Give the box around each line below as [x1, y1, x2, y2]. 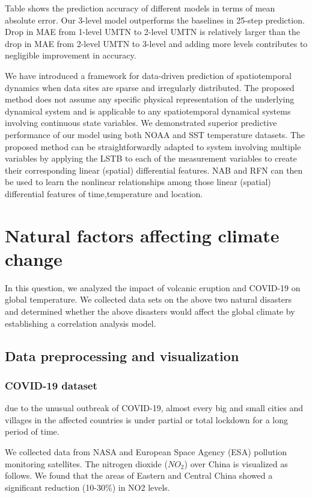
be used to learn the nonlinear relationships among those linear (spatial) [5, 175, 271, 188]
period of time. [5, 425, 60, 438]
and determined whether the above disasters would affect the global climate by [5, 305, 295, 317]
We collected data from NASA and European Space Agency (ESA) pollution [5, 445, 287, 458]
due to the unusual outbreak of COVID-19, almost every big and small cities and [5, 402, 304, 414]
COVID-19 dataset [5, 377, 97, 392]
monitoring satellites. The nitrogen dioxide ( [5, 457, 168, 470]
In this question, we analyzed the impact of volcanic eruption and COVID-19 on [5, 281, 301, 294]
